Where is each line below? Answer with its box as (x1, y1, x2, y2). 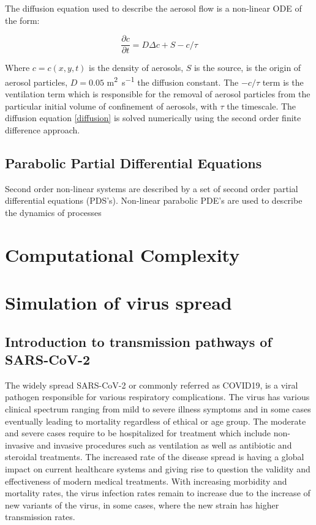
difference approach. (5, 123, 80, 136)
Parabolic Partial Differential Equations (5, 153, 262, 172)
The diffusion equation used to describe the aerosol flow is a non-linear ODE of (5, 2, 302, 14)
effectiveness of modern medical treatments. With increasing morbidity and (5, 474, 287, 487)
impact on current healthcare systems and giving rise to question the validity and (5, 462, 310, 475)
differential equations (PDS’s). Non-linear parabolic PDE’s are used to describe (5, 194, 303, 207)
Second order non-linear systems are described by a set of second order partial (5, 182, 298, 195)
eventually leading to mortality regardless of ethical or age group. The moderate (5, 414, 306, 427)
